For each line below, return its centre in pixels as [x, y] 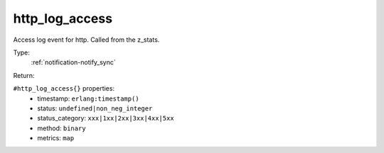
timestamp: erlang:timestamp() [88, 98]
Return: [24, 75]
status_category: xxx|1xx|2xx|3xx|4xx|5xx [106, 118]
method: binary [62, 128]
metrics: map [56, 138]
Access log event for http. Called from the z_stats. [86, 40]
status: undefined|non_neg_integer [95, 108]
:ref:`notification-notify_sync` [74, 62]
